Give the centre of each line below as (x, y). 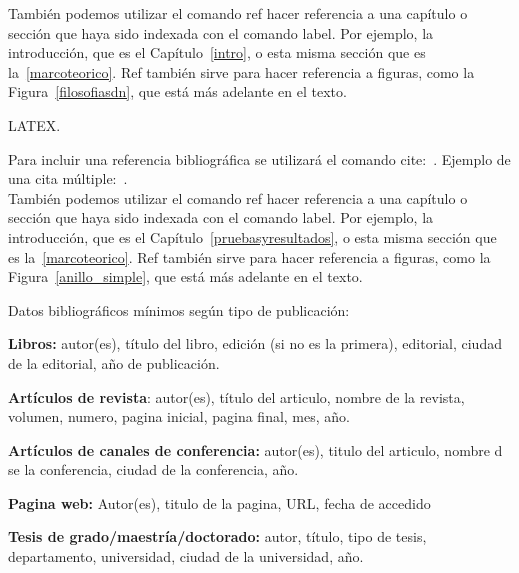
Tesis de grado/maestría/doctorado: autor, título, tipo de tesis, (217, 536)
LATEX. (34, 124)
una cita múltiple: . (68, 178)
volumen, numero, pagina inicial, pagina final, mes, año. (179, 416)
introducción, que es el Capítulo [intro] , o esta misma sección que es (217, 52)
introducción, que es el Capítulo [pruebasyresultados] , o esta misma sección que (252, 236)
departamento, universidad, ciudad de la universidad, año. (186, 556)
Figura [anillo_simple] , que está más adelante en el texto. (185, 276)
